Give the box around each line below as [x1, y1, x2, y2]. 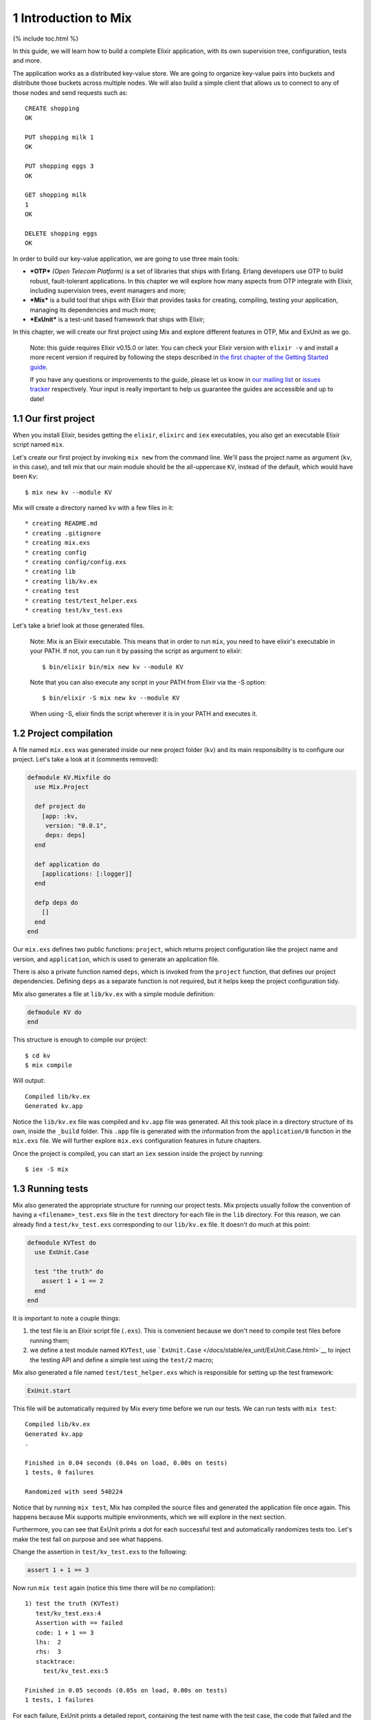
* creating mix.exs [25, 539, 91, 547]
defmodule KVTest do [27, 1238, 96, 1247]
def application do [34, 860, 100, 868]
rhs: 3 [35, 1648, 62, 1656]
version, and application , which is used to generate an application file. [12, 955, 220, 963]
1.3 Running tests [12, 1183, 89, 1194]
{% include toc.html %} [12, 34, 79, 43]
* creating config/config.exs [25, 558, 127, 566]
